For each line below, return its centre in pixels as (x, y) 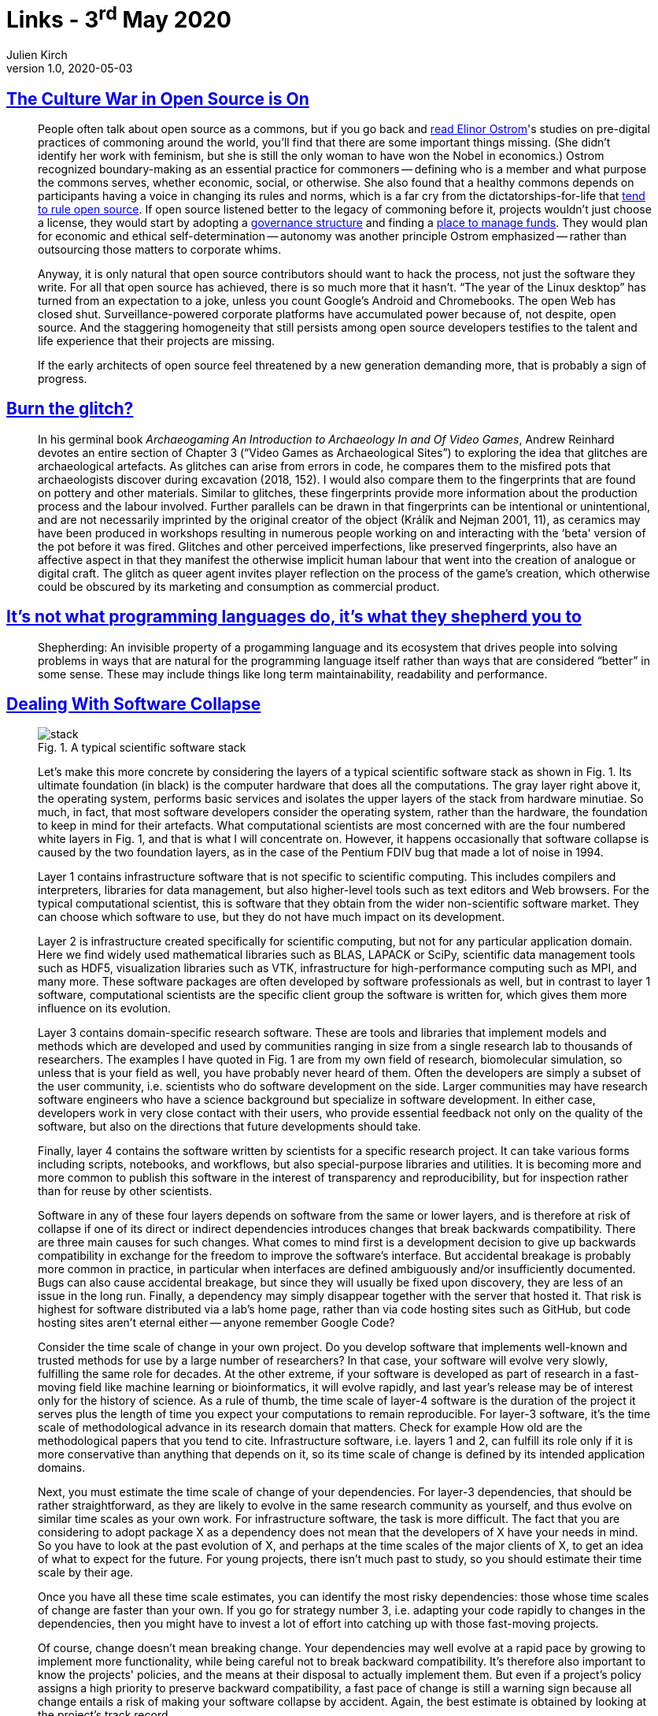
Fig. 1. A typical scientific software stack (142, 748)
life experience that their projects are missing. (157, 340)
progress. (63, 378)
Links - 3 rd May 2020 (119, 18)
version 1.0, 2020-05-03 (70, 69)
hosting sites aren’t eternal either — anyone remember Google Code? (216, 1323)
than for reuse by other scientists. (125, 1191)
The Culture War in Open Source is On (158, 98)
